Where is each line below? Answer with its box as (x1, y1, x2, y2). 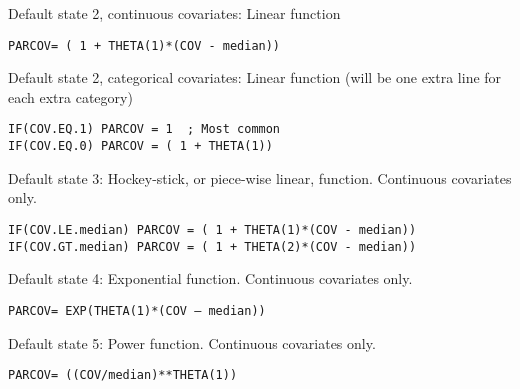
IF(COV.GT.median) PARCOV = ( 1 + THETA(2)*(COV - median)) (8, 239, 417, 254)
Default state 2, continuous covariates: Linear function (8, 3, 341, 23)
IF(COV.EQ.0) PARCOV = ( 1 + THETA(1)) (8, 139, 273, 154)
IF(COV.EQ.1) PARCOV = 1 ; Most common (8, 122, 281, 137)
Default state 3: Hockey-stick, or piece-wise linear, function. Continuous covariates (8, 167, 512, 188)
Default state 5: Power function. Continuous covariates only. (8, 332, 376, 353)
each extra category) (8, 86, 133, 107)
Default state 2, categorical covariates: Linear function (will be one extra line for (8, 67, 502, 88)
